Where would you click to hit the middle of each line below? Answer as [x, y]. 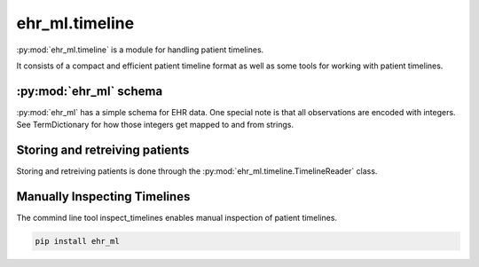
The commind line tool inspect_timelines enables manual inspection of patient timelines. [177, 218]
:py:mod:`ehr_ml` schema [90, 91]
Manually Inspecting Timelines [103, 196]
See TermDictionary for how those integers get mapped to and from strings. [155, 125]
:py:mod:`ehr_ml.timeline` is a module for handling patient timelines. [140, 50]
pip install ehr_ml [77, 241]
